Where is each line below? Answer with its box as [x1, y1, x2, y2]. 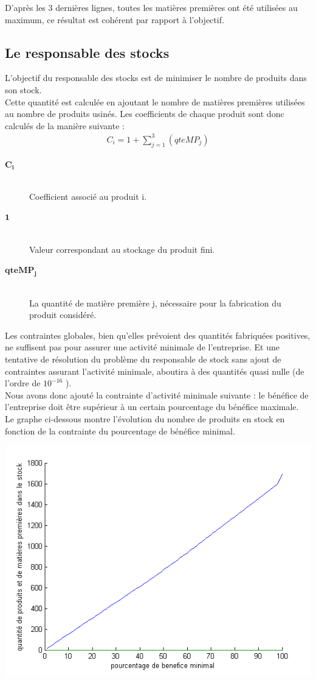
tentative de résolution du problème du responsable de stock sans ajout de [5, 353, 281, 366]
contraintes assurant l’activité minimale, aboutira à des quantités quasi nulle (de [5, 364, 304, 377]
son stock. [5, 83, 42, 96]
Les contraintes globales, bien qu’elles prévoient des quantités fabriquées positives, [5, 328, 311, 341]
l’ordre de [5, 377, 41, 389]
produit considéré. [29, 308, 97, 321]
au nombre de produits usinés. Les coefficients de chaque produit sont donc [5, 107, 284, 120]
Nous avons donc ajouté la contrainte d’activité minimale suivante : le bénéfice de [5, 388, 309, 401]
